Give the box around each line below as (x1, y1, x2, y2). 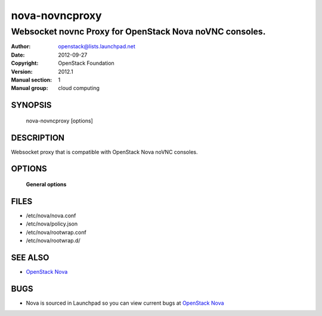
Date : (11, 51, 25, 58)
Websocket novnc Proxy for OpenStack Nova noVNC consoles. (11, 26, 266, 37)
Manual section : (11, 76, 52, 83)
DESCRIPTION (11, 133, 65, 143)
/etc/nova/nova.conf (26, 212, 76, 219)
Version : (11, 68, 33, 75)
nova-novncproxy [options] (26, 117, 94, 124)
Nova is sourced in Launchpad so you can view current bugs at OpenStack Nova (26, 299, 224, 306)
